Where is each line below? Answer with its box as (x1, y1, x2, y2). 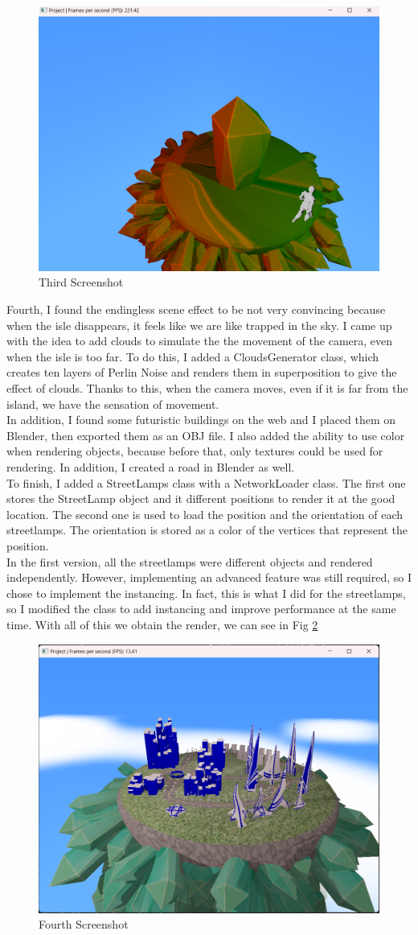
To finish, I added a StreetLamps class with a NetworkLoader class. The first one (6, 474, 406, 491)
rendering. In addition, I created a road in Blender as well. (6, 459, 295, 476)
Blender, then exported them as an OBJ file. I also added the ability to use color (6, 426, 405, 443)
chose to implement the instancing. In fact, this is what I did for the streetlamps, (6, 584, 406, 601)
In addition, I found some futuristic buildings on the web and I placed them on (6, 411, 396, 428)
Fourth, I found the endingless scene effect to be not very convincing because (6, 301, 386, 318)
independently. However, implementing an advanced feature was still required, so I (6, 569, 412, 586)
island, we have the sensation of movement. (6, 395, 219, 412)
